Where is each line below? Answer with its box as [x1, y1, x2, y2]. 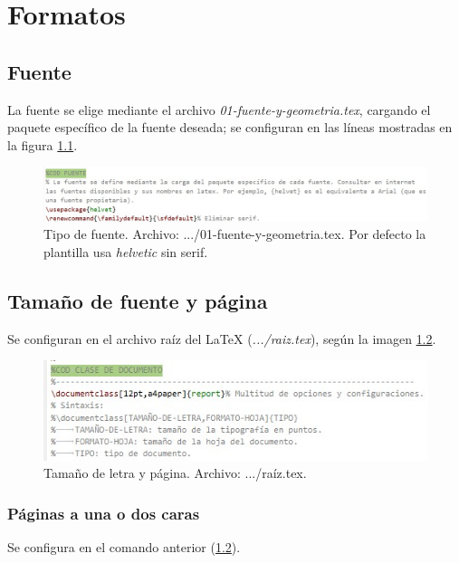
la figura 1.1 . [7, 135, 78, 154]
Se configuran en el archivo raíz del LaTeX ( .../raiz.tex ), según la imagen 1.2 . [7, 329, 436, 348]
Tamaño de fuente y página [7, 286, 268, 314]
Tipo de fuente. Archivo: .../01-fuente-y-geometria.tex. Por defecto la [43, 224, 426, 243]
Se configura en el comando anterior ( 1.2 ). [7, 538, 241, 557]
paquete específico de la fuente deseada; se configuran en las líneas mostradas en [7, 118, 453, 137]
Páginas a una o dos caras [7, 501, 200, 524]
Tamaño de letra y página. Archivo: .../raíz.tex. [43, 463, 307, 482]
